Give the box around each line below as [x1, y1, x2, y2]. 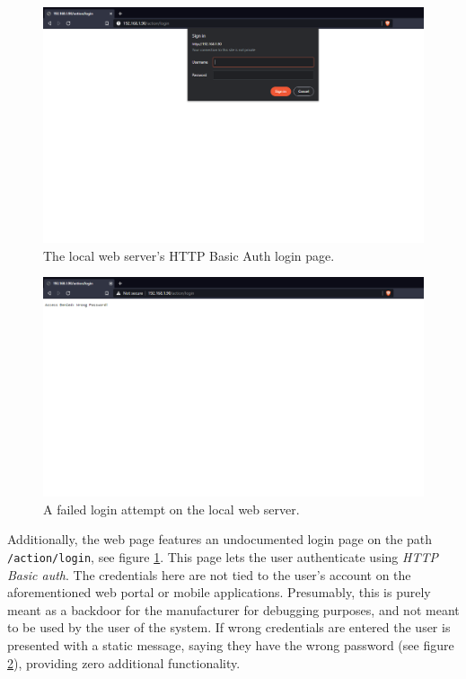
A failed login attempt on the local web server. [43, 499, 300, 518]
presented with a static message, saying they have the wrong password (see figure [7, 635, 454, 654]
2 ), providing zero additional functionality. [7, 653, 241, 672]
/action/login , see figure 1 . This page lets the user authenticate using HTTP [7, 547, 438, 566]
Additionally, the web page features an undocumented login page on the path [7, 530, 433, 549]
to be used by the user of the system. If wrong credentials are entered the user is [7, 618, 451, 637]
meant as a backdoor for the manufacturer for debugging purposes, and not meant [7, 600, 460, 619]
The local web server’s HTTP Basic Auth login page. [43, 246, 335, 264]
